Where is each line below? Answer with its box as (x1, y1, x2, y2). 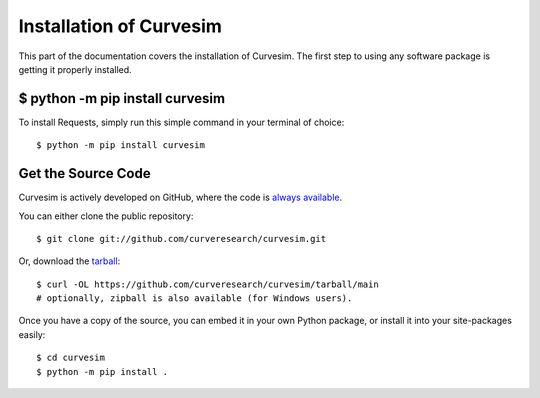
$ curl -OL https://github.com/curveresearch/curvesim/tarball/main (36, 278, 379, 290)
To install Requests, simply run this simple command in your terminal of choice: (18, 116, 345, 128)
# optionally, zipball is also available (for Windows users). (36, 293, 353, 304)
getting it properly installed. (18, 63, 132, 75)
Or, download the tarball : (18, 255, 121, 267)
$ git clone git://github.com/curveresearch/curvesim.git (36, 233, 327, 244)
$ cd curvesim (36, 352, 105, 364)
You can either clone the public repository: (18, 210, 194, 222)
